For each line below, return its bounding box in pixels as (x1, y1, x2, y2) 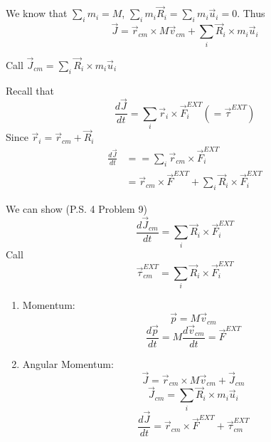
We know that (6, 6, 68, 21)
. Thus (237, 6, 265, 21)
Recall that (6, 83, 54, 98)
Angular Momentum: (22, 356, 114, 371)
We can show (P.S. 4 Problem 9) (6, 201, 147, 216)
